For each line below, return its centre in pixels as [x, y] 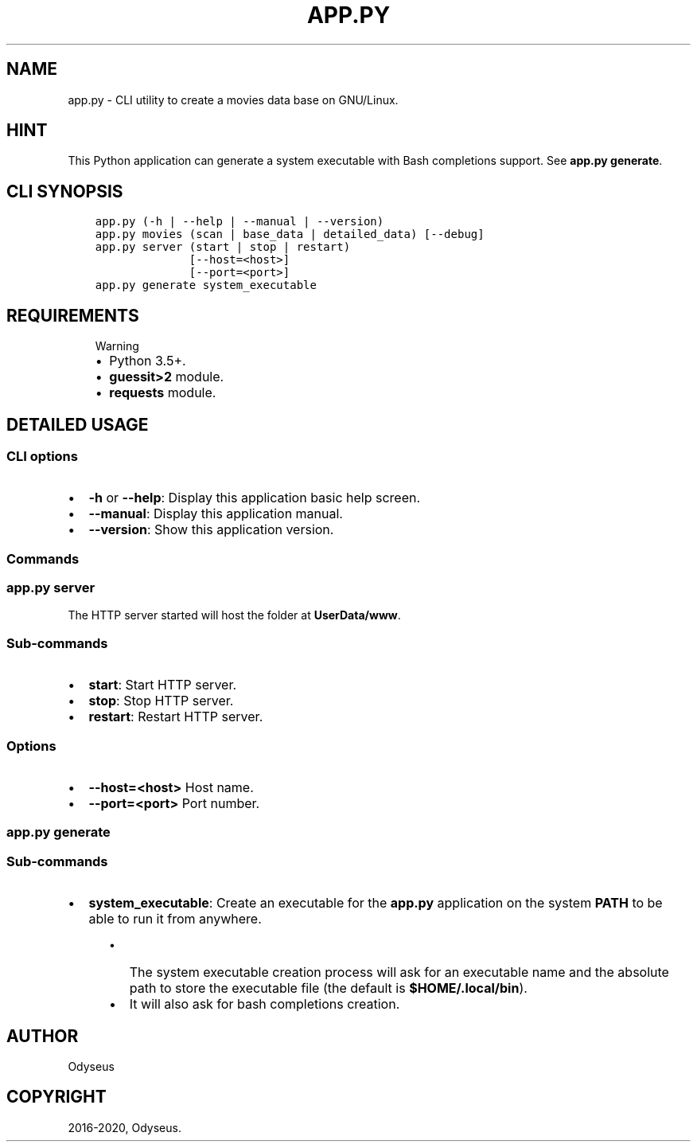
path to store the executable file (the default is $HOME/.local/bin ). [328, 988]
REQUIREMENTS [73, 315]
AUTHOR [43, 1036]
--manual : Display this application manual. [216, 514]
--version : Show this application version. [211, 530]
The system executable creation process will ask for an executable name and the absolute [399, 972]
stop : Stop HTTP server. [161, 701]
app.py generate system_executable [206, 285]
